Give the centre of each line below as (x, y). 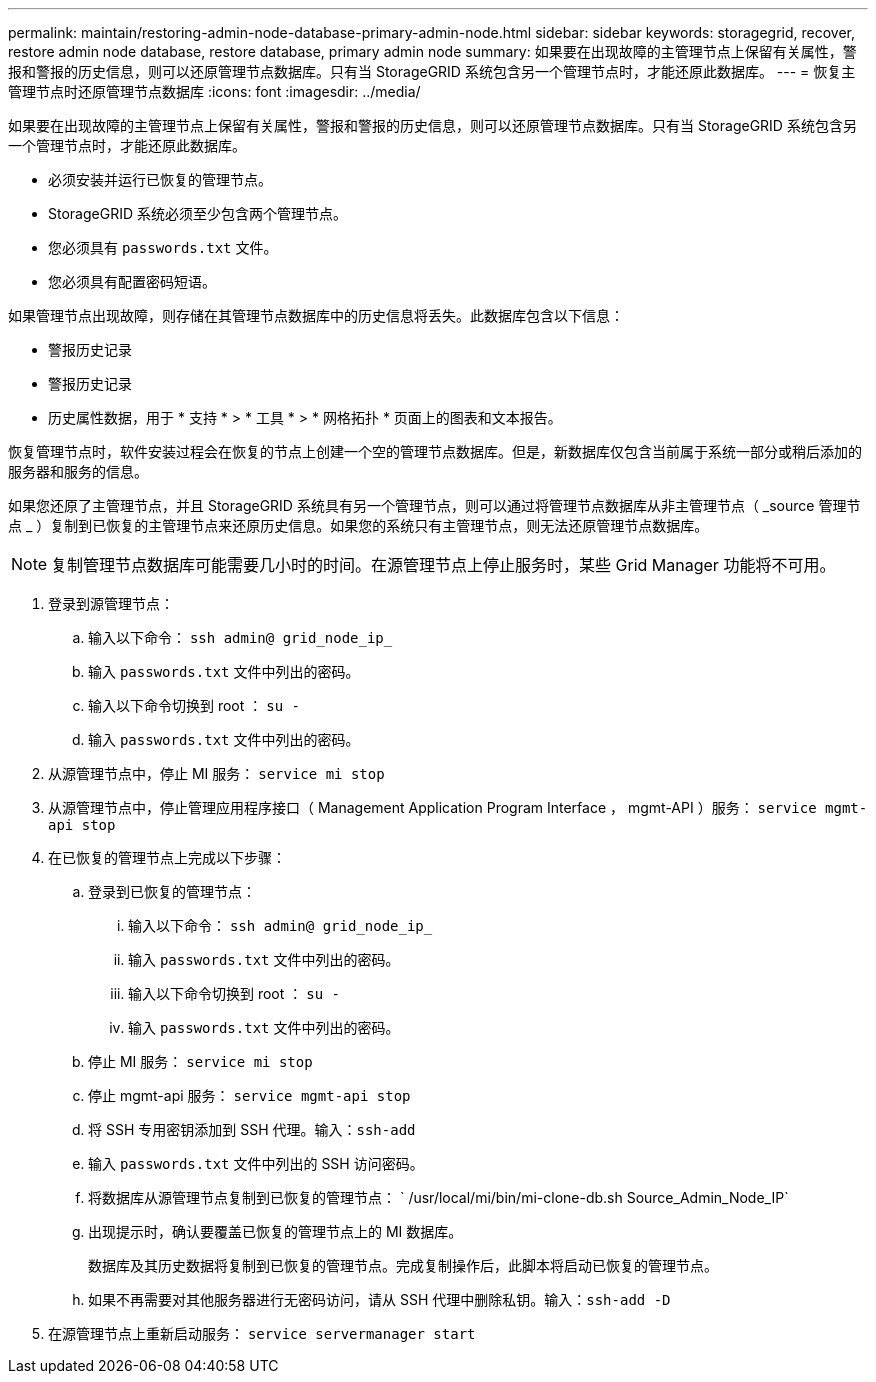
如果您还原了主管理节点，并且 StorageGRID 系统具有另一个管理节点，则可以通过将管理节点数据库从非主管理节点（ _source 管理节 (434, 505)
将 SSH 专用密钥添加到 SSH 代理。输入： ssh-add (252, 1129)
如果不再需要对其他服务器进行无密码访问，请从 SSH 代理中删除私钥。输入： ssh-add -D (379, 1299)
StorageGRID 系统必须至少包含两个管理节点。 (197, 213)
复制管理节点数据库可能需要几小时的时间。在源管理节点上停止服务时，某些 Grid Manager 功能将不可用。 (443, 565)
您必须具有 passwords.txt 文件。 (163, 247)
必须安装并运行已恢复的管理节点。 (160, 179)
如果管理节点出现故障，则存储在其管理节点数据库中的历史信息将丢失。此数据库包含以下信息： (316, 315)
